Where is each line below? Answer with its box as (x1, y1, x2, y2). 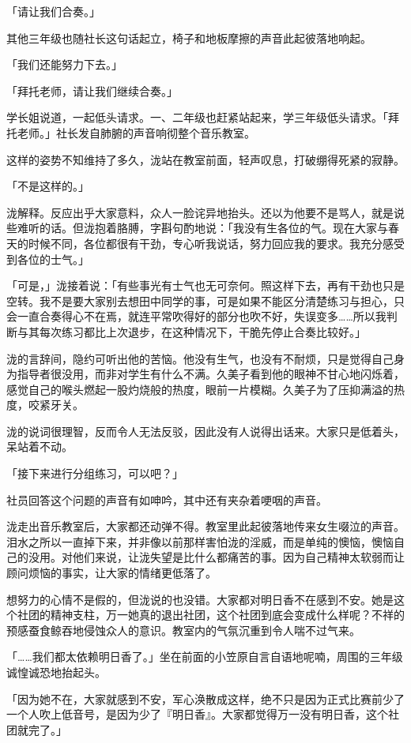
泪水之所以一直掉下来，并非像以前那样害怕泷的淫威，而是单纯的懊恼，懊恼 (6, 533, 394, 550)
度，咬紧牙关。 (6, 396, 84, 413)
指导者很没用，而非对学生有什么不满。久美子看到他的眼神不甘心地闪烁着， (17, 366, 405, 382)
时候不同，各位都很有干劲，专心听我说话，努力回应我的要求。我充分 (28, 235, 383, 251)
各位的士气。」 (17, 250, 89, 267)
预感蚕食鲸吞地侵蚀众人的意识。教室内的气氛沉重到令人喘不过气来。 (6, 621, 360, 638)
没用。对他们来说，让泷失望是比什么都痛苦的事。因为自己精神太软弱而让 (28, 549, 405, 565)
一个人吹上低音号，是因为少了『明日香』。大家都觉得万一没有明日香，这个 (6, 706, 388, 722)
